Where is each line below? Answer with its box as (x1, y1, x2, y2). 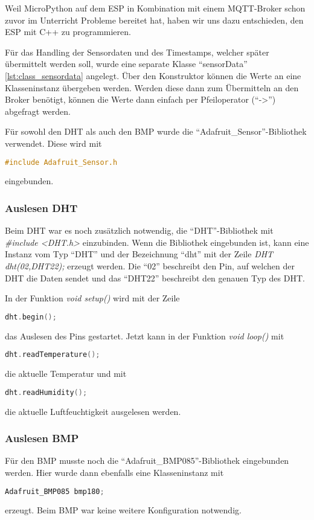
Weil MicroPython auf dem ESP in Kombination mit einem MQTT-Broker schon (5, 2, 306, 14)
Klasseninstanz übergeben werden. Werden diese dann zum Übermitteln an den (5, 81, 299, 94)
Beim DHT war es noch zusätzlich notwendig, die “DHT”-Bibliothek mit (5, 224, 274, 237)
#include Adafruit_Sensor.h (5, 158, 118, 167)
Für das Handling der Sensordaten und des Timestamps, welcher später (5, 45, 269, 58)
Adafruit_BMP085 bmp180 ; (5, 487, 104, 496)
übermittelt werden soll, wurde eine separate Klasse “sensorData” (5, 57, 248, 70)
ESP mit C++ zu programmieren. (5, 25, 131, 38)
